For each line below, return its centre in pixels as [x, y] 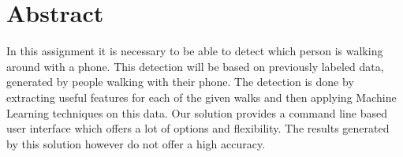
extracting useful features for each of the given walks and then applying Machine [201, 97]
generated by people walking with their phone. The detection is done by [180, 82]
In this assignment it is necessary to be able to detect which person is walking [195, 51]
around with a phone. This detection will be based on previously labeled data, [195, 66]
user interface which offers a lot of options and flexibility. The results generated [198, 128]
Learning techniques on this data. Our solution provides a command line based [197, 112]
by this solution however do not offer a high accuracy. [136, 143]
